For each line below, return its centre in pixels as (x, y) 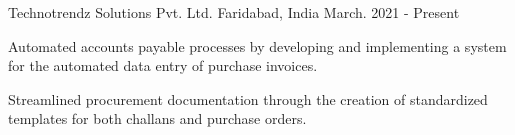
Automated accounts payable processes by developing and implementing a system (257, 45)
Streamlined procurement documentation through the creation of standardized (248, 98)
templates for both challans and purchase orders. (157, 118)
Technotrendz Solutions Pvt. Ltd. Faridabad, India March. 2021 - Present (234, 12)
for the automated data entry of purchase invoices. (163, 65)
